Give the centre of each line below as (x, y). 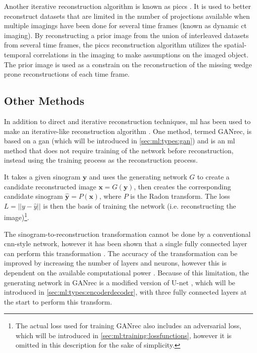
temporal (18, 54)
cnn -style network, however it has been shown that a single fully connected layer (126, 243)
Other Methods (44, 101)
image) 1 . (17, 216)
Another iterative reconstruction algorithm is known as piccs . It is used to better (128, 6)
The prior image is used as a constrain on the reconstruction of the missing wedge (128, 64)
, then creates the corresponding (182, 186)
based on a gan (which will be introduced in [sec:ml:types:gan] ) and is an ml (120, 141)
